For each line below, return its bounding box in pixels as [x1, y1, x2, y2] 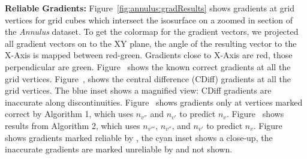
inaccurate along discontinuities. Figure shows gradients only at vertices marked [5, 95, 303, 108]
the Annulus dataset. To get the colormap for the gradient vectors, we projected [5, 25, 299, 38]
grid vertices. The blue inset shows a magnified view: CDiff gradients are [5, 84, 272, 97]
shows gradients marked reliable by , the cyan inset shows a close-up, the [5, 131, 273, 143]
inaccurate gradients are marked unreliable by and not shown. [5, 143, 233, 155]
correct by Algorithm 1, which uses [5, 107, 134, 120]
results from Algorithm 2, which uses [5, 119, 140, 131]
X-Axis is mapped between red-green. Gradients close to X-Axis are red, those [5, 49, 293, 61]
